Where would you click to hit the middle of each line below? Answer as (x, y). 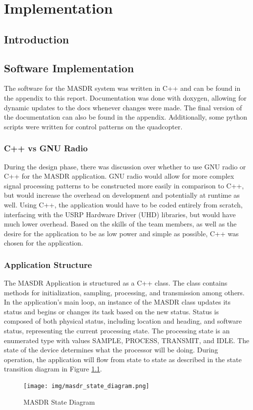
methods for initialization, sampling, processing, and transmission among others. (124, 292)
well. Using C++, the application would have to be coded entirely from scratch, (123, 204)
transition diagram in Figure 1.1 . (53, 369)
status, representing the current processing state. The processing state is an (117, 331)
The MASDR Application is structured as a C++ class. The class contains (116, 283)
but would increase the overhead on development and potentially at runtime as (122, 195)
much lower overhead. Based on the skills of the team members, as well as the (120, 224)
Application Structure (48, 264)
